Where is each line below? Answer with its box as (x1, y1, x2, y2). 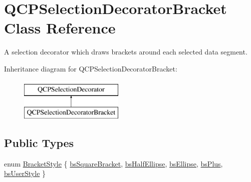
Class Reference (4, 17, 116, 38)
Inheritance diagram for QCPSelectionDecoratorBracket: (4, 63, 177, 73)
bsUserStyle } (4, 168, 46, 178)
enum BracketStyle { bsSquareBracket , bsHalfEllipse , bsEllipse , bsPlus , (4, 158, 223, 168)
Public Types (4, 135, 74, 150)
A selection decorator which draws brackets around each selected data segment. (4, 46, 247, 57)
